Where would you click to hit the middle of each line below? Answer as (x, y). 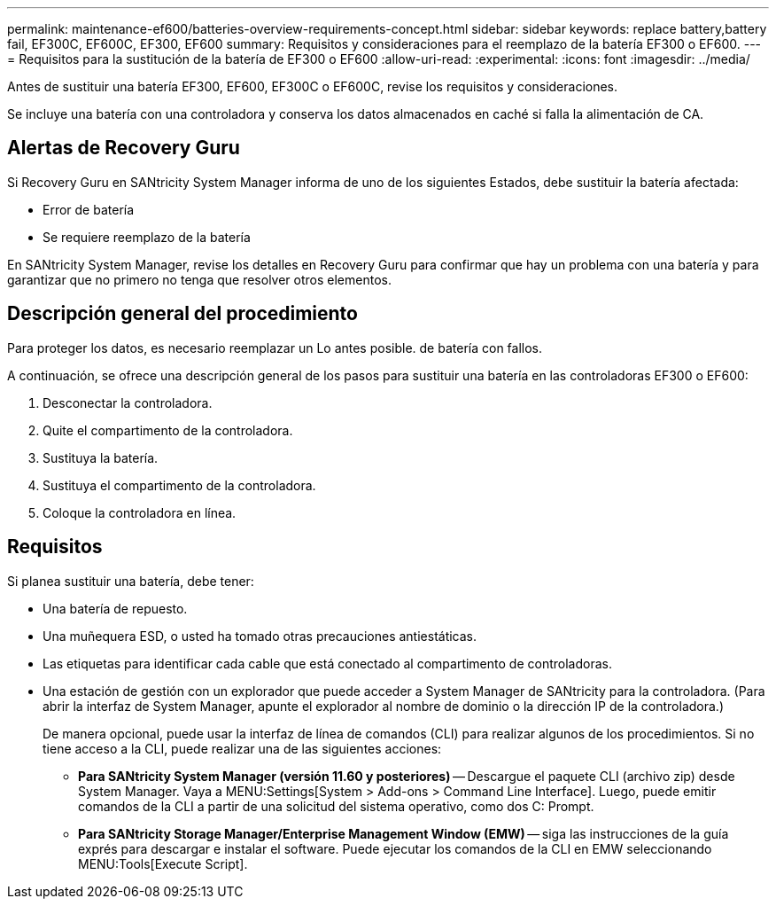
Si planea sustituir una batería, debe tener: (131, 581)
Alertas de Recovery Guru (124, 148)
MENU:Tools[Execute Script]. (163, 863)
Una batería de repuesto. (115, 608)
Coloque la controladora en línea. (140, 512)
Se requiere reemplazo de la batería (147, 237)
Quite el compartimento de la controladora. (168, 430)
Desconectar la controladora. (128, 402)
